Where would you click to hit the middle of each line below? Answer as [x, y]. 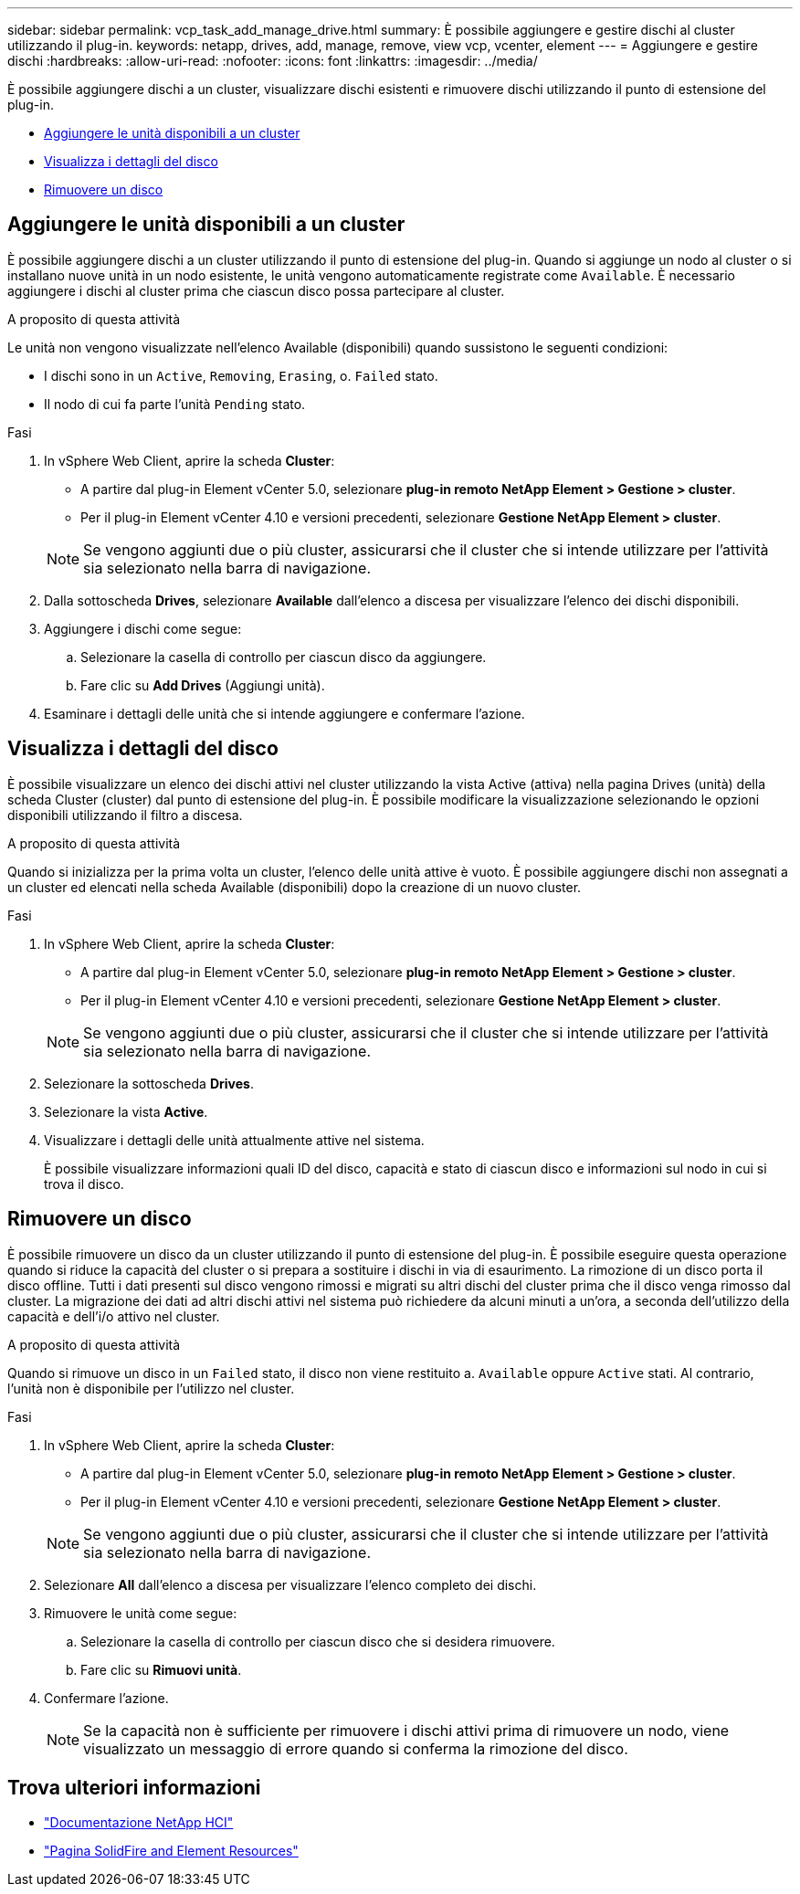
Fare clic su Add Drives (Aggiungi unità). [203, 685]
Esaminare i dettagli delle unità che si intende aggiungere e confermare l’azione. [284, 713]
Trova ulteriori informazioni [134, 1787]
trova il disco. [84, 1184]
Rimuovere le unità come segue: [141, 1613]
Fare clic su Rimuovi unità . [161, 1669]
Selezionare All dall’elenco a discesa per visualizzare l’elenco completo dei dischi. [290, 1584]
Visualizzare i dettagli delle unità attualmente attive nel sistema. [234, 1140]
